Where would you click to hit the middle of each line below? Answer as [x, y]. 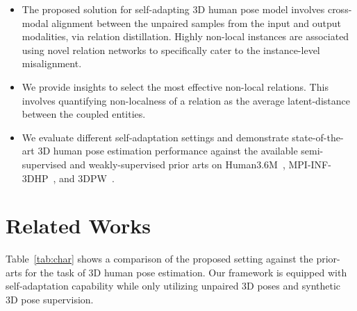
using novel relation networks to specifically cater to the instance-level [171, 50]
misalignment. [52, 63]
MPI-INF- [310, 164]
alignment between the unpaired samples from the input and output [196, 23]
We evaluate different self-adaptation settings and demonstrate [155, 137]
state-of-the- [318, 137]
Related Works [78, 225]
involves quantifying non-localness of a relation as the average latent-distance [186, 100]
